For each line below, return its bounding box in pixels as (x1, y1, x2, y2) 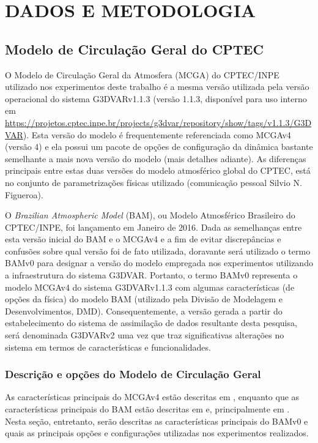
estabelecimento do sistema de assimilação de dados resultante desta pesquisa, (5, 316, 297, 329)
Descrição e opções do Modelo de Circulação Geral (5, 367, 261, 382)
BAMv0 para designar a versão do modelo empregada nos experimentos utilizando (5, 256, 313, 269)
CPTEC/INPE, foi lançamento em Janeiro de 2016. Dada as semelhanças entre (5, 220, 302, 233)
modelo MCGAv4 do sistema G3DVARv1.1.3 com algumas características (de (5, 280, 295, 293)
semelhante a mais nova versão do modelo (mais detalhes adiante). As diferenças (5, 152, 306, 165)
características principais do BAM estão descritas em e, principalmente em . (5, 403, 290, 415)
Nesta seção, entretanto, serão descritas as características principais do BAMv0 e (5, 414, 308, 427)
